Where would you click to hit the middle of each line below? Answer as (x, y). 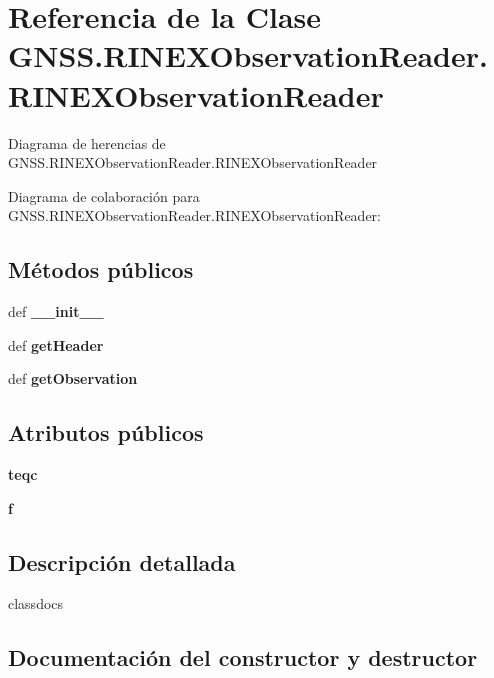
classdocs (36, 603)
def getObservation (73, 378)
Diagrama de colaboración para (104, 195)
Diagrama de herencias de (87, 142)
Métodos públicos (101, 269)
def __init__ (56, 311)
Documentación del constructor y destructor (243, 657)
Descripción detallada (122, 561)
